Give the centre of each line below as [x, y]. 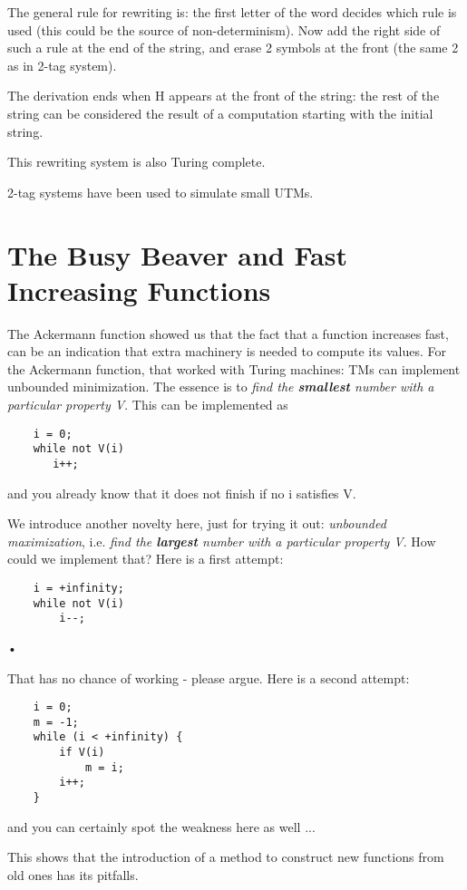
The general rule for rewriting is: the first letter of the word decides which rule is [232, 12]
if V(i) [82, 753]
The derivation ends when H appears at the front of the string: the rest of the [224, 96]
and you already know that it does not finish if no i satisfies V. [182, 493]
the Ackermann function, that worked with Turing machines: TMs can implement [234, 368]
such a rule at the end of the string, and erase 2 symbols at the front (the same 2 [233, 48]
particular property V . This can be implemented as [148, 405]
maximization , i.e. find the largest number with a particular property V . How [222, 541]
